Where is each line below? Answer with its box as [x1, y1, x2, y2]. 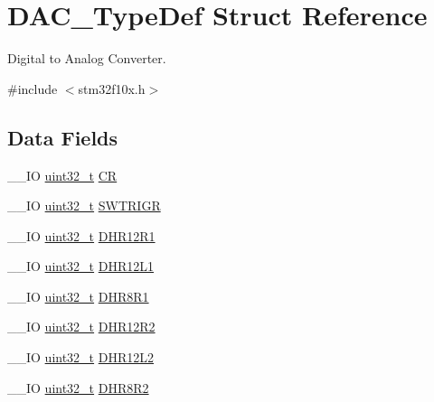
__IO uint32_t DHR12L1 [7, 257, 154, 276]
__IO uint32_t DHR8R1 [7, 286, 149, 305]
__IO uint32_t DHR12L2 [7, 348, 154, 367]
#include [7, 79, 58, 98]
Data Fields [7, 123, 118, 151]
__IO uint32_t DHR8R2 [7, 378, 149, 397]
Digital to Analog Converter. [7, 49, 166, 68]
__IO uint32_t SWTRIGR [7, 196, 161, 215]
